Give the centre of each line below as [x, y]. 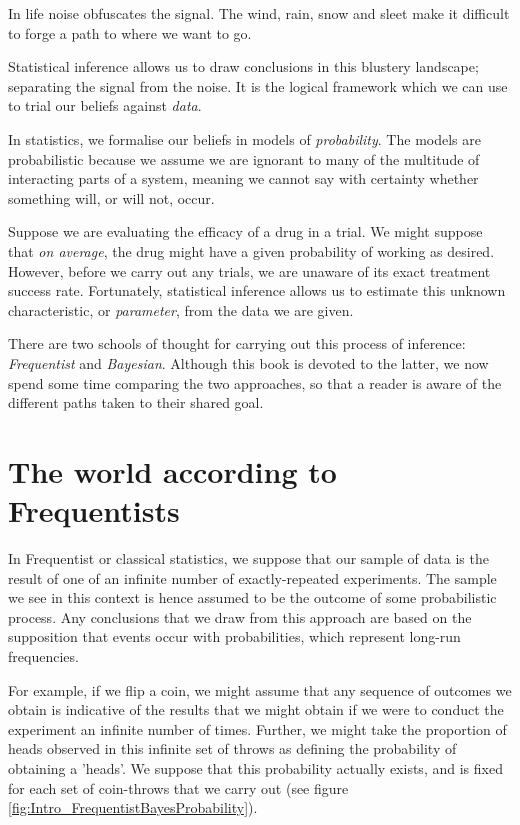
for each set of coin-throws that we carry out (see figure [178, 787]
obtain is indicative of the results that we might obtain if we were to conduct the [256, 709]
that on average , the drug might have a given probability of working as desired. [251, 250]
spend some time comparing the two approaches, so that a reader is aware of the [255, 382]
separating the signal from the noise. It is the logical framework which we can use [258, 85]
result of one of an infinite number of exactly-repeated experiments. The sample [252, 577]
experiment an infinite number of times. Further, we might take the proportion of [257, 728]
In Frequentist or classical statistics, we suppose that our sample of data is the [248, 558]
